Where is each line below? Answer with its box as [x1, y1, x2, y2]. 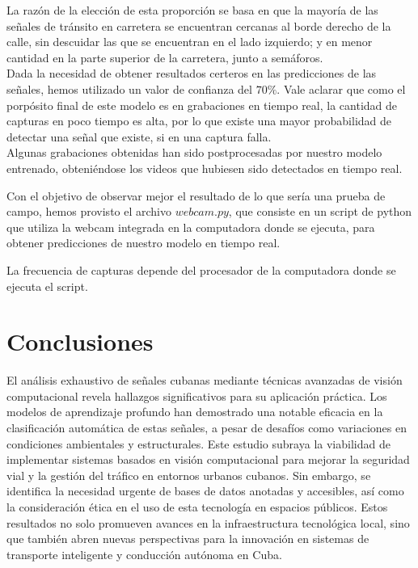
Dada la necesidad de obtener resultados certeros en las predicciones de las [6, 65, 377, 82]
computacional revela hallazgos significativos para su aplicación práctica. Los [6, 387, 387, 404]
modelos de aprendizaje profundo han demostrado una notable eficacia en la [6, 403, 383, 420]
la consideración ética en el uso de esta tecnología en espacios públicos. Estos [6, 498, 388, 515]
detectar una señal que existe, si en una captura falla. [6, 128, 272, 145]
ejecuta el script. [6, 277, 88, 294]
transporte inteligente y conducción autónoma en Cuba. [6, 545, 282, 562]
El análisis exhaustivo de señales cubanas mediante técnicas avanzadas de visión [6, 372, 403, 389]
